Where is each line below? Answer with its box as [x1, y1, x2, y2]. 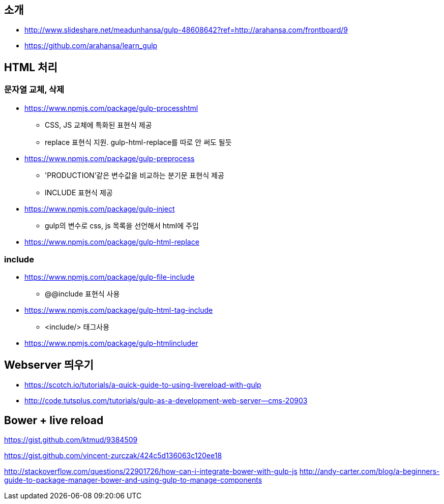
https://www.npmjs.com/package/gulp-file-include [24, 273, 195, 282]
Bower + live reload [4, 413, 104, 427]
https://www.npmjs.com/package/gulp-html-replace [24, 237, 199, 246]
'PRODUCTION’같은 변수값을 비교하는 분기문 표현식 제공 [45, 170, 224, 180]
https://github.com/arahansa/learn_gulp [24, 41, 158, 50]
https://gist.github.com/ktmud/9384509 [4, 435, 138, 444]
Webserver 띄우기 [4, 358, 94, 371]
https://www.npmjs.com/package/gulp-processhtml [24, 103, 198, 112]
